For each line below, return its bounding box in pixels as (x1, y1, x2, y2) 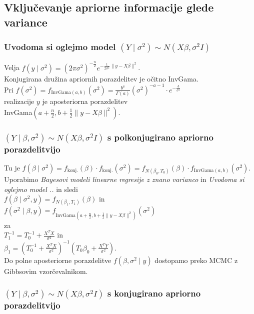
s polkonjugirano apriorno (107, 130, 213, 143)
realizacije (4, 96, 34, 106)
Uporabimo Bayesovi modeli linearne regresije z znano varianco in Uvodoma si (4, 174, 244, 184)
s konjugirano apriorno (107, 287, 201, 299)
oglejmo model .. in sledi (4, 183, 78, 194)
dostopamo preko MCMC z (154, 254, 238, 265)
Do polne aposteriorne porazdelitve (4, 254, 111, 265)
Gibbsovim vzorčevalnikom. (4, 265, 88, 276)
